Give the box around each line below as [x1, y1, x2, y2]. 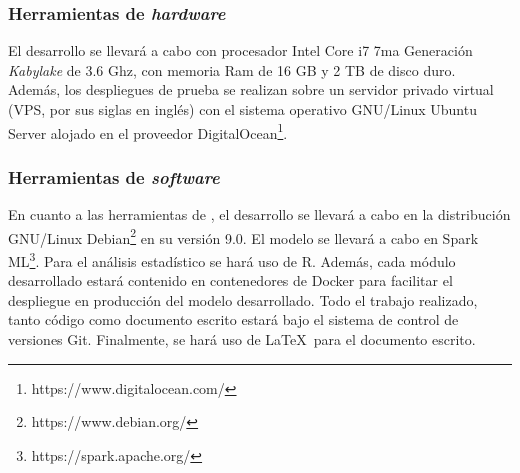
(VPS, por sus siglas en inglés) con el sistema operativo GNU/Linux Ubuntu [8, 99, 477, 119]
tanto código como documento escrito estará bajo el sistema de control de [8, 309, 459, 330]
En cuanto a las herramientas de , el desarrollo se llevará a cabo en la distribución [8, 204, 511, 225]
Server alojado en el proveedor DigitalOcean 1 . [8, 119, 288, 143]
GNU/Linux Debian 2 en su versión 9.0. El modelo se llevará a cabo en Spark [8, 224, 479, 248]
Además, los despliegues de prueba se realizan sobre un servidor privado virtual [8, 79, 494, 100]
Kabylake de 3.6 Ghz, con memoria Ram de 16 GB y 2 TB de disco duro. [8, 59, 456, 80]
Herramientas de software [8, 164, 220, 189]
